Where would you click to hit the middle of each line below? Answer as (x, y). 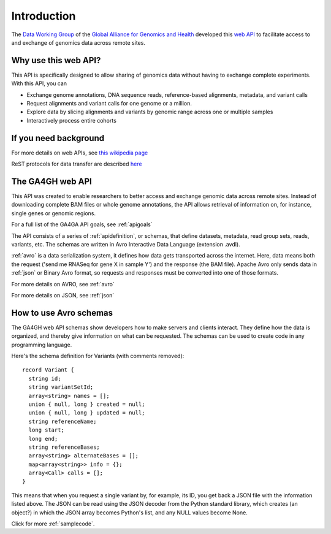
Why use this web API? (56, 60)
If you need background (58, 138)
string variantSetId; (61, 387)
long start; (46, 430)
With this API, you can (39, 83)
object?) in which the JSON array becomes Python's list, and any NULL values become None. (129, 513)
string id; (45, 378)
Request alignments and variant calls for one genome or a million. (109, 104)
